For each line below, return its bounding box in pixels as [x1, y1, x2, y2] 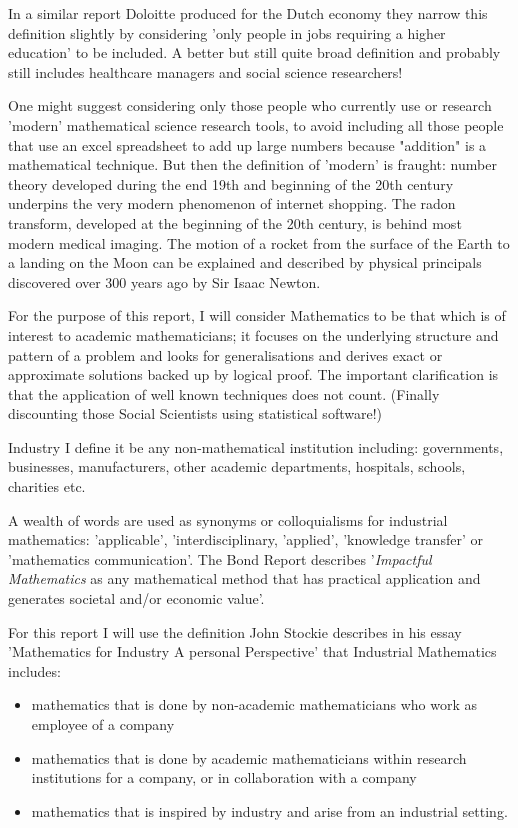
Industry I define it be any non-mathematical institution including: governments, [8, 436, 504, 457]
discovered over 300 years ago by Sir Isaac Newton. [8, 271, 321, 292]
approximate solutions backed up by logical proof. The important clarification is [8, 364, 499, 385]
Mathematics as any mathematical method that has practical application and [8, 568, 481, 589]
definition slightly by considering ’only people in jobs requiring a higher [8, 22, 446, 43]
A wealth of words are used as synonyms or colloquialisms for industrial [8, 509, 448, 530]
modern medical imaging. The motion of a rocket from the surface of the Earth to [8, 232, 510, 253]
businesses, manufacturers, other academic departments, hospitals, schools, [8, 456, 466, 477]
